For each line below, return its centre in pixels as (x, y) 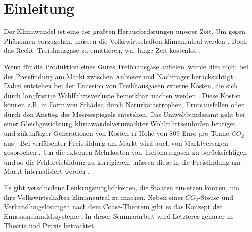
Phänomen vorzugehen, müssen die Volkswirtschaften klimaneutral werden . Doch (126, 41)
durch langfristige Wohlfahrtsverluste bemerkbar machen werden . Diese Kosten (123, 95)
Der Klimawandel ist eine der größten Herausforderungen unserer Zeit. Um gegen (125, 31)
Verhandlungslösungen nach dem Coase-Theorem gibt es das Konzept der (113, 207)
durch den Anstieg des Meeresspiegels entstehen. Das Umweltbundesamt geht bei (124, 114)
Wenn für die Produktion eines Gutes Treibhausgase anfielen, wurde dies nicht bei (126, 66)
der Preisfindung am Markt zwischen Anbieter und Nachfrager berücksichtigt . (121, 76)
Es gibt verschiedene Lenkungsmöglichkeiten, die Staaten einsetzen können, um (122, 188)
